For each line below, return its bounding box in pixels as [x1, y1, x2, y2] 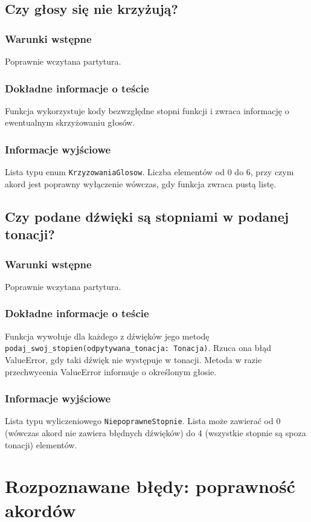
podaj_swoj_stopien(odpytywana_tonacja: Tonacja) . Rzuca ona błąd [5, 341, 271, 354]
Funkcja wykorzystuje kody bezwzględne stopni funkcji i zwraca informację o [5, 104, 289, 117]
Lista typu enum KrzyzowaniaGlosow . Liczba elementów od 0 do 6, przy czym [5, 166, 294, 178]
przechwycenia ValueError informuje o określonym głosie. [5, 365, 217, 378]
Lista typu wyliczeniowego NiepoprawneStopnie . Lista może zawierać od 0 [5, 414, 281, 427]
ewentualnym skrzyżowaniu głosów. [5, 116, 135, 129]
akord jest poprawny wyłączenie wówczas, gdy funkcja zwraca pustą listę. [5, 177, 277, 190]
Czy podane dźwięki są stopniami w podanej [5, 207, 289, 225]
